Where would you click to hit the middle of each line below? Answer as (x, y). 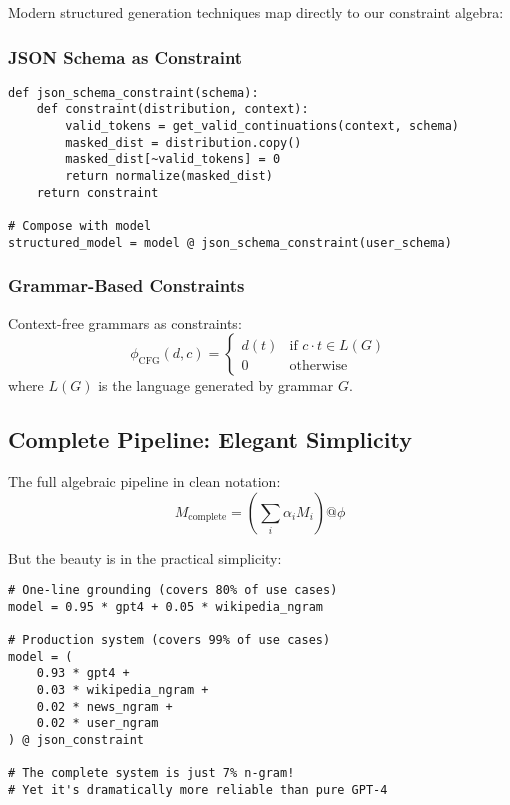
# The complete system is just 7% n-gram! (151, 773)
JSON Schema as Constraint (125, 56)
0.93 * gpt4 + (83, 673)
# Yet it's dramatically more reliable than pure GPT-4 (198, 790)
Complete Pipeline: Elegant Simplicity (210, 439)
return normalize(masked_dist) (169, 176)
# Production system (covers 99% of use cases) (169, 640)
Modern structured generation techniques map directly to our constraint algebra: (256, 12)
